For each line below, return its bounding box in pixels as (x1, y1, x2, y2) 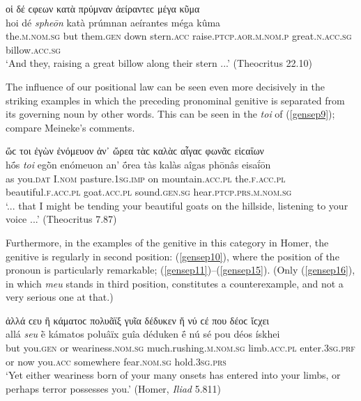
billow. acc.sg (6, 42, 61, 56)
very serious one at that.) (6, 290, 114, 304)
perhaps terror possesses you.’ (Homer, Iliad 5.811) (6, 381, 222, 395)
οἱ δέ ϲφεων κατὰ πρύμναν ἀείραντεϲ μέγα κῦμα (6, 1, 200, 15)
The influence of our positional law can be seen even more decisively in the (6, 79, 325, 93)
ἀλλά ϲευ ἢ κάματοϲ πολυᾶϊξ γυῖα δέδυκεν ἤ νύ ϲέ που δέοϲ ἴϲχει (6, 313, 270, 327)
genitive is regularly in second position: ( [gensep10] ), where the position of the (6, 249, 339, 263)
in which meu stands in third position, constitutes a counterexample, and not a (6, 276, 344, 290)
